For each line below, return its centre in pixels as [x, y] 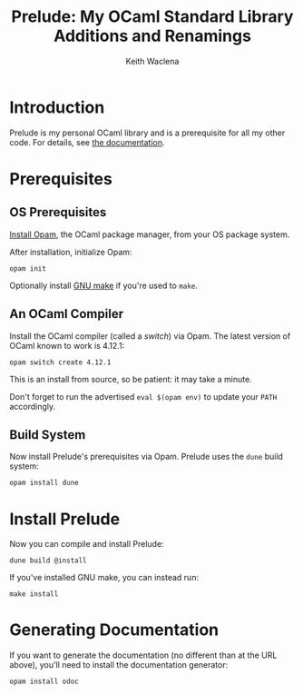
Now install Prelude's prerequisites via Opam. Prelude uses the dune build [147, 457]
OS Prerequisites [58, 212]
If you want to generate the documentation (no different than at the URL [143, 655]
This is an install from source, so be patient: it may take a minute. [131, 379]
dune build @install [49, 561]
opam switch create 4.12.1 [60, 362]
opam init [28, 268]
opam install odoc [44, 682]
